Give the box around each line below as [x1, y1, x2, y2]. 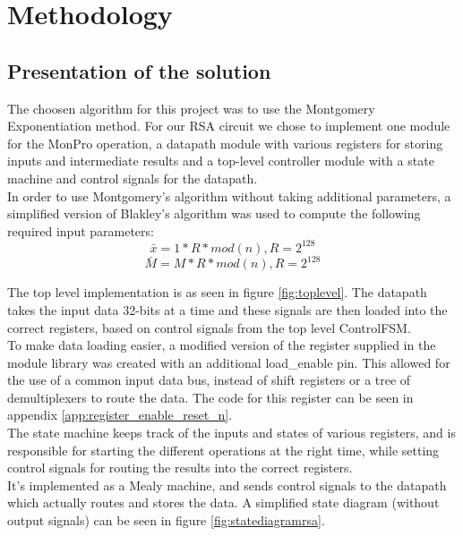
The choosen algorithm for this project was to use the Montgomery [7, 98, 375, 117]
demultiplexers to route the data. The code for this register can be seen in [7, 387, 414, 406]
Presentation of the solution [7, 56, 271, 84]
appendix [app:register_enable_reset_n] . [7, 405, 233, 424]
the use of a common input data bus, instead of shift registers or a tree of [7, 370, 411, 389]
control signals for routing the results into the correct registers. [7, 458, 353, 477]
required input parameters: [7, 221, 154, 240]
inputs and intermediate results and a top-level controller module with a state [7, 151, 434, 170]
